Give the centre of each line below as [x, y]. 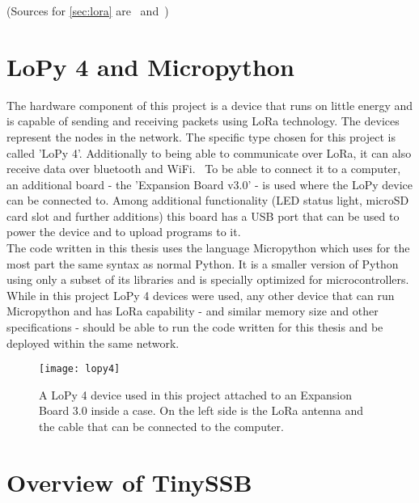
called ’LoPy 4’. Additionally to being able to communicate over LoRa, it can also [209, 152]
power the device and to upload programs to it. [124, 232]
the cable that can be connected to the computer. [161, 427]
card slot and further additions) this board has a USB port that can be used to [203, 216]
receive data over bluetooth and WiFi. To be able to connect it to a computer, [204, 169]
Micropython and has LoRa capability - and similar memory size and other [193, 311]
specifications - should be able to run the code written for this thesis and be [195, 327]
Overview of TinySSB [129, 482]
